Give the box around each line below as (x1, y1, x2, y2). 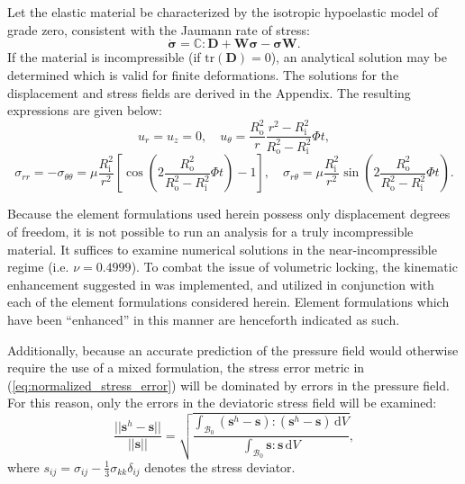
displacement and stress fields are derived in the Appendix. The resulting (7, 83, 411, 102)
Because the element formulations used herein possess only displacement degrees (7, 204, 451, 223)
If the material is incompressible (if (7, 48, 201, 67)
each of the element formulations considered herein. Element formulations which (7, 292, 450, 311)
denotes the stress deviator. (144, 457, 296, 476)
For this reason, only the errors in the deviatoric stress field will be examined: (7, 393, 437, 412)
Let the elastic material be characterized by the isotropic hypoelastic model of (7, 3, 439, 21)
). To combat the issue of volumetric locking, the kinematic (131, 257, 458, 276)
